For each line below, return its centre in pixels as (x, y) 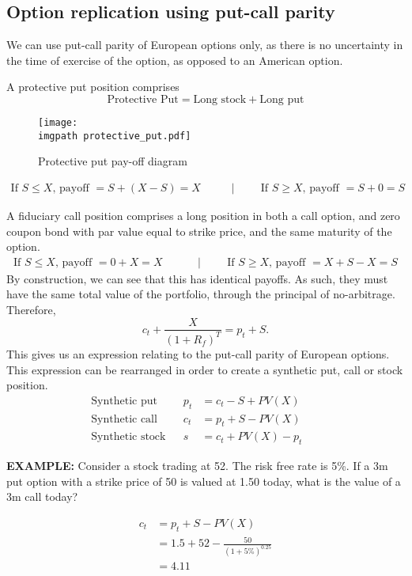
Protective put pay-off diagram (113, 161)
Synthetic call (124, 419)
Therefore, (31, 309)
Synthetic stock (129, 437)
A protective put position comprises (93, 87)
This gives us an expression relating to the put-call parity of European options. (198, 353)
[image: (58, 122)
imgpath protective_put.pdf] (115, 136)
